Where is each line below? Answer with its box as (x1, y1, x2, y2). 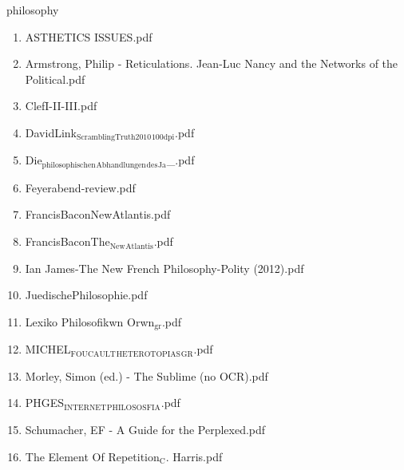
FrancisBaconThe (25, 233, 110, 250)
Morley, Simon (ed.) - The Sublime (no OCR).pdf (25, 367, 268, 384)
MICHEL (25, 341, 71, 357)
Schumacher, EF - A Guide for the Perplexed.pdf (25, 421, 266, 438)
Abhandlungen (96, 160, 146, 169)
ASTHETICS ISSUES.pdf (25, 28, 152, 45)
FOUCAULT (70, 350, 116, 358)
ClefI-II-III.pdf (25, 97, 97, 114)
